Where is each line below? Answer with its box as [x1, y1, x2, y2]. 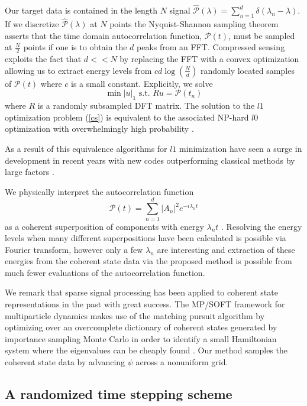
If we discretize [5, 18, 59, 30]
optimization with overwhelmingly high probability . [5, 122, 194, 135]
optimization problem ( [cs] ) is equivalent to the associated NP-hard [5, 111, 249, 123]
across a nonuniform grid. [135, 356, 228, 368]
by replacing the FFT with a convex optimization [119, 53, 299, 65]
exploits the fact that [5, 53, 82, 65]
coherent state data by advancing [5, 356, 125, 368]
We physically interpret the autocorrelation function [5, 185, 194, 197]
